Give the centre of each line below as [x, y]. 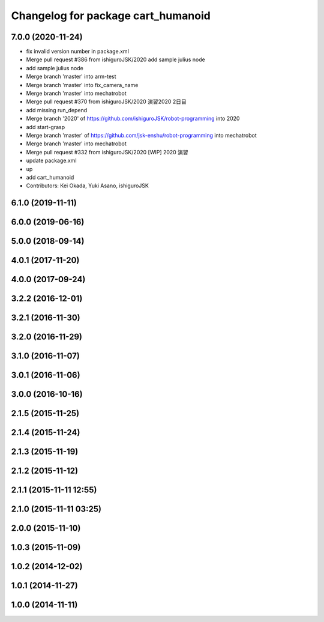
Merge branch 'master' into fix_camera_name [82, 85]
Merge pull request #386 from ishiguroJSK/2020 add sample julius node [115, 59]
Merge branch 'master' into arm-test [71, 77]
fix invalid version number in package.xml [77, 52]
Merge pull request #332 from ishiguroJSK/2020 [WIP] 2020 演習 [107, 152]
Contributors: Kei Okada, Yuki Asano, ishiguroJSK [88, 186]
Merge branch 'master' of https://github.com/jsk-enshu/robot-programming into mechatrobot [142, 135]
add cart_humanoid [50, 177]
